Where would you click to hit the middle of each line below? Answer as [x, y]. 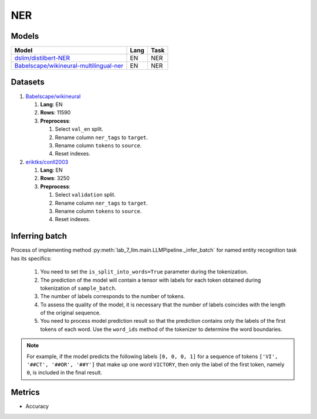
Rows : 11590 [55, 113]
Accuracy [37, 406]
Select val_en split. [79, 129]
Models [25, 36]
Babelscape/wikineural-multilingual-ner [69, 66]
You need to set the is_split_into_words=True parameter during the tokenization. [144, 272]
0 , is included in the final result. [65, 373]
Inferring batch [39, 236]
